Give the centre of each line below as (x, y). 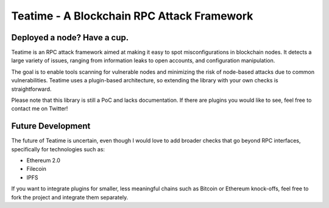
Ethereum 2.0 (44, 160)
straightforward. (31, 89)
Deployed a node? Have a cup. (70, 38)
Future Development (51, 126)
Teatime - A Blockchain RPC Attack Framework (132, 16)
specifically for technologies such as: (58, 149)
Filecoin (37, 169)
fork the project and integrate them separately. (70, 197)
